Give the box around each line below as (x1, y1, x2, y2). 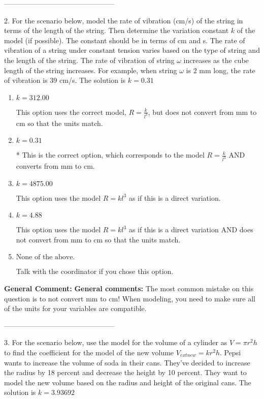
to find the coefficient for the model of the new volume (4, 347, 174, 358)
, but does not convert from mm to (148, 106, 257, 117)
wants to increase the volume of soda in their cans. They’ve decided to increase (4, 357, 250, 367)
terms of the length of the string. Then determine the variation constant (4, 25, 229, 36)
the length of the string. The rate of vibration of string (4, 54, 175, 65)
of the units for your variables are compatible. (4, 303, 147, 314)
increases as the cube (183, 54, 249, 65)
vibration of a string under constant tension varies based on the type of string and (4, 45, 260, 55)
